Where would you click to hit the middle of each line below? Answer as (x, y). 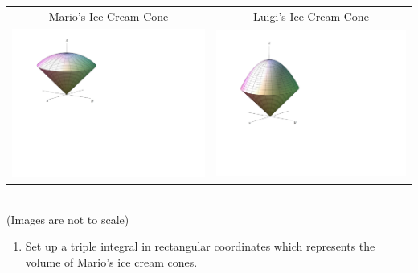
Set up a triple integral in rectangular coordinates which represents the (200, 246)
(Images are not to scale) (68, 219)
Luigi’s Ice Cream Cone (311, 16)
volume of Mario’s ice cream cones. (111, 261)
